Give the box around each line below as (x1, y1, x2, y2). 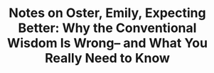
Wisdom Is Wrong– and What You (6, 35, 208, 51)
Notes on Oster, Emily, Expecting (9, 5, 206, 21)
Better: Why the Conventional (18, 20, 197, 36)
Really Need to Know (44, 50, 171, 67)
